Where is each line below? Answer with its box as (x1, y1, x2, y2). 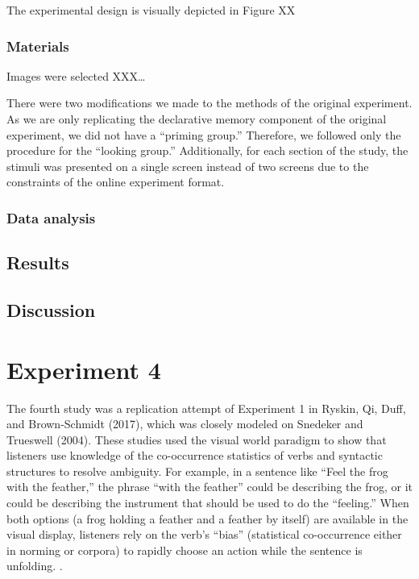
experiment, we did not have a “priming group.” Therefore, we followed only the (6, 126, 401, 143)
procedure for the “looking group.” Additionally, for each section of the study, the (6, 142, 409, 159)
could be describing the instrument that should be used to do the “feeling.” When (6, 494, 409, 511)
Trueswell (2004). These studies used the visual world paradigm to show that (6, 431, 387, 448)
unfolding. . (6, 557, 63, 574)
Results (6, 250, 69, 275)
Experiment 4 (6, 352, 161, 385)
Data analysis (6, 207, 96, 227)
